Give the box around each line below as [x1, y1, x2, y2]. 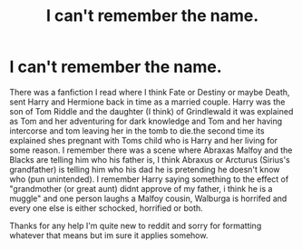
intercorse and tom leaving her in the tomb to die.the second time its [9, 125, 265, 136]
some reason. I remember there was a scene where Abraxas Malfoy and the [9, 145, 293, 155]
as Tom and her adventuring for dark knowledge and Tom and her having [9, 115, 283, 126]
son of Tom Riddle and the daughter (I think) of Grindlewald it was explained [9, 105, 294, 116]
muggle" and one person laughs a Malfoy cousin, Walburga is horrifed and [9, 193, 287, 204]
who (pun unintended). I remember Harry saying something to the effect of [9, 174, 289, 185]
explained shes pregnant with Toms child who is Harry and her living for [9, 135, 278, 145]
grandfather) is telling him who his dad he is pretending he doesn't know [9, 164, 280, 175]
